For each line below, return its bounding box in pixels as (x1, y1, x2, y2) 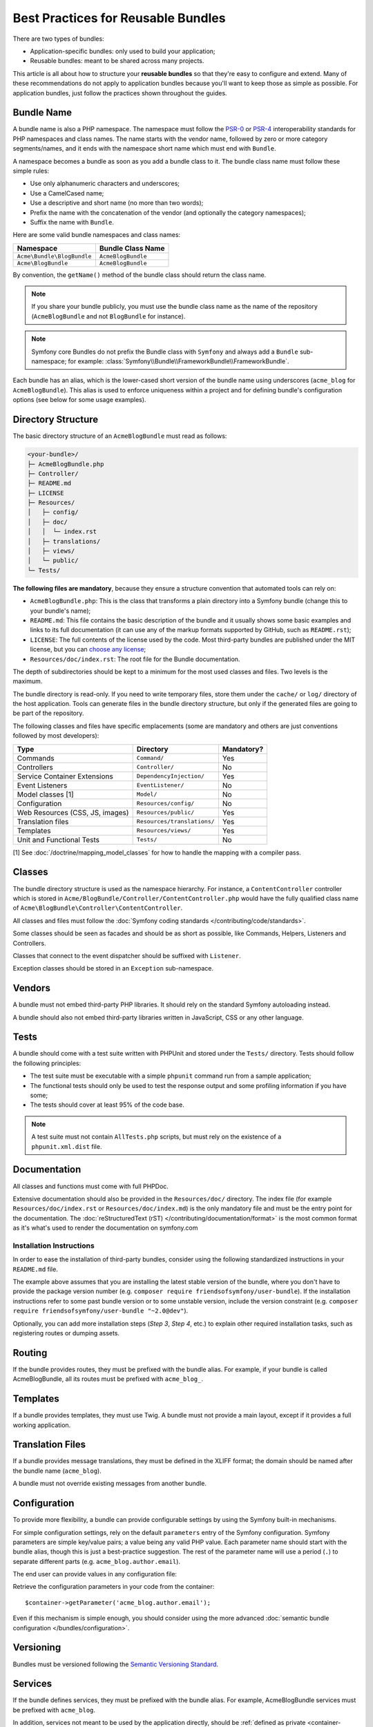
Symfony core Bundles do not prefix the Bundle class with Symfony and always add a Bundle (31, 347, 298, 356)
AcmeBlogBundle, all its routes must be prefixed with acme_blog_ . (12, 1375, 204, 1383)
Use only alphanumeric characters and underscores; (30, 180, 180, 188)
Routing (12, 1347, 48, 1359)
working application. (12, 1420, 71, 1429)
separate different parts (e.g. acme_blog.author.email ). (12, 1557, 181, 1565)
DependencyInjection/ (136, 772, 205, 780)
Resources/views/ (136, 827, 191, 834)
